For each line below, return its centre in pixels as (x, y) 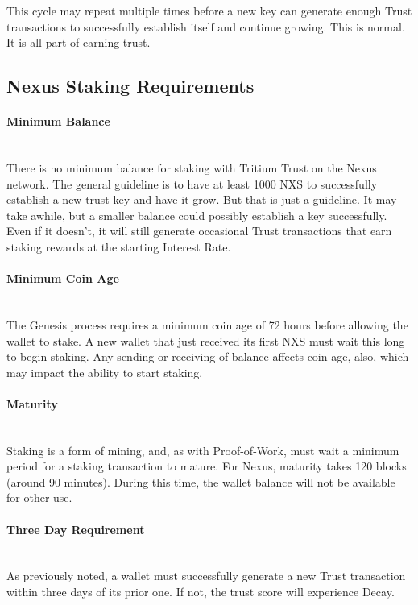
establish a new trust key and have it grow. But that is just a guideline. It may (202, 199)
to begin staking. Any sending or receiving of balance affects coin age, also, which (208, 356)
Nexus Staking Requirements (130, 86)
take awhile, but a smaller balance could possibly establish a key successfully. (197, 215)
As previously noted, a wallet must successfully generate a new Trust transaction (206, 576)
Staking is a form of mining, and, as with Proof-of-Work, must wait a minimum (203, 450)
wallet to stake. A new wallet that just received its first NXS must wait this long (206, 340)
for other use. (39, 497)
